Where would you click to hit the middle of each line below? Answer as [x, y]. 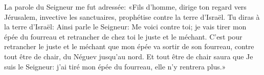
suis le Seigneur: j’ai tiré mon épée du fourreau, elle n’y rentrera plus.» [115, 66]
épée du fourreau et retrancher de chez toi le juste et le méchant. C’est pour [123, 36]
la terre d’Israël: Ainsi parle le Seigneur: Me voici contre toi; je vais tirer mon [125, 27]
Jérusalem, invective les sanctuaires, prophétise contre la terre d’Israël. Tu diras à [132, 16]
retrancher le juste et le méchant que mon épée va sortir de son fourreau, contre [129, 46]
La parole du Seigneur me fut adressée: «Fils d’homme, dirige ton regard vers [125, 7]
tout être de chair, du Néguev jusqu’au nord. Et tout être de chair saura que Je [129, 56]
